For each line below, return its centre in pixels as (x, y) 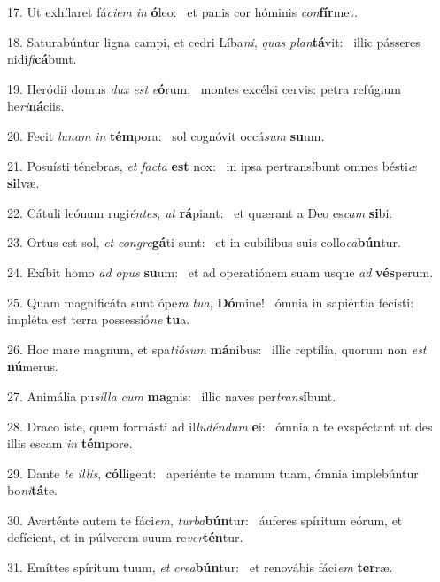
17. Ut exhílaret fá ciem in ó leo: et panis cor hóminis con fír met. (182, 12)
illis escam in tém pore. (70, 443)
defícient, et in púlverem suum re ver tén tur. (125, 537)
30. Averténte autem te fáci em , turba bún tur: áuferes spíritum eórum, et (205, 520)
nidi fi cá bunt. (42, 59)
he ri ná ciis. (36, 106)
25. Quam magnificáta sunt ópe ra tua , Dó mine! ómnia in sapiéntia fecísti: (211, 302)
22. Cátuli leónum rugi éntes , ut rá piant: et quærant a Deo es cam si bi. (200, 212)
